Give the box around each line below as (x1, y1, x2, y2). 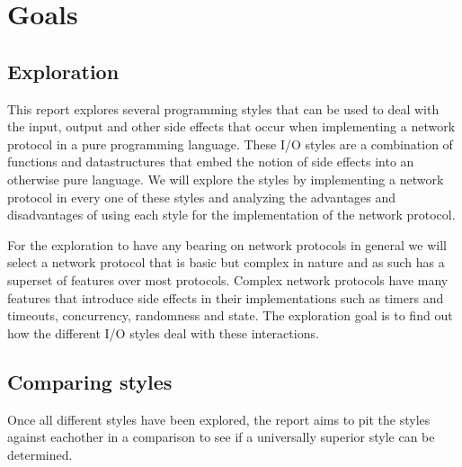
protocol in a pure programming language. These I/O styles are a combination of (7, 134, 453, 153)
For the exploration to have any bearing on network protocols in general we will (7, 235, 447, 254)
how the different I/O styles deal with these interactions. (7, 323, 319, 342)
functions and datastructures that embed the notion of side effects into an (7, 152, 414, 171)
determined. (7, 445, 73, 463)
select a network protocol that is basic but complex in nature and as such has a (7, 253, 445, 272)
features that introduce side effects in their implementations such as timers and (7, 288, 444, 307)
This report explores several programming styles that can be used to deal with (7, 99, 440, 118)
